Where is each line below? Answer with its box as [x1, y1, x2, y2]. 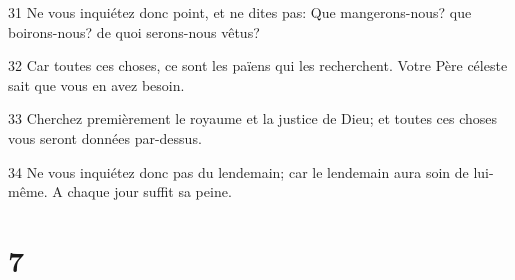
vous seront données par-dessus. [8, 127, 202, 148]
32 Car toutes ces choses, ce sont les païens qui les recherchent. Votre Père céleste [8, 55, 508, 76]
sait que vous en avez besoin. [8, 74, 185, 95]
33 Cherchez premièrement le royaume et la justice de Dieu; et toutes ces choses [8, 108, 498, 129]
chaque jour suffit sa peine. [67, 181, 232, 202]
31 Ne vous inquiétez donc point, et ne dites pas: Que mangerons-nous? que [8, 2, 472, 22]
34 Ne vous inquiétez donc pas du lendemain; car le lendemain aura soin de [8, 161, 469, 182]
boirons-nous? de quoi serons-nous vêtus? [8, 21, 260, 42]
